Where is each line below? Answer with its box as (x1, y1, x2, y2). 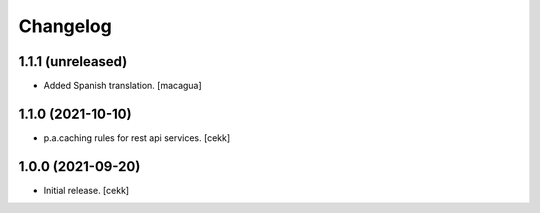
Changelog (18, 15, 112, 37)
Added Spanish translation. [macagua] (43, 80, 202, 92)
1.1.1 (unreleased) (18, 53, 128, 70)
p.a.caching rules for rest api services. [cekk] (43, 131, 231, 144)
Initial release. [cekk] (43, 184, 130, 196)
